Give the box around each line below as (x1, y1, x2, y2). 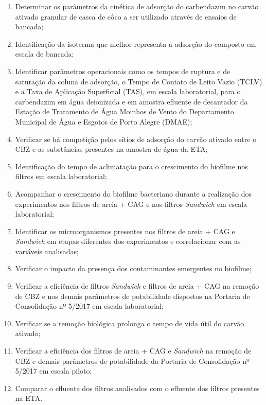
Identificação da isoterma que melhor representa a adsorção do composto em (15, 38, 256, 49)
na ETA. (15, 393, 43, 403)
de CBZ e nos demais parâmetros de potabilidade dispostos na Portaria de (15, 290, 250, 301)
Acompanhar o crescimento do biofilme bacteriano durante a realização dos (15, 188, 252, 199)
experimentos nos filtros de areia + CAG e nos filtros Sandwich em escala (15, 198, 247, 209)
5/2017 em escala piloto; (15, 365, 92, 376)
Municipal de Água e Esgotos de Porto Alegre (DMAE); (15, 116, 192, 127)
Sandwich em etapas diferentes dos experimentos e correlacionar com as (15, 236, 241, 246)
